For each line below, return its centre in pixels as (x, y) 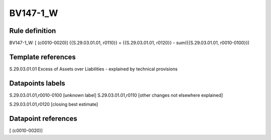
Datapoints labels (37, 83)
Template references (43, 57)
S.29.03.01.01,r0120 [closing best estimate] (54, 104)
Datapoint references (43, 119)
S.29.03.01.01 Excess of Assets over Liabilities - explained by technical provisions (93, 69)
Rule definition (33, 31)
